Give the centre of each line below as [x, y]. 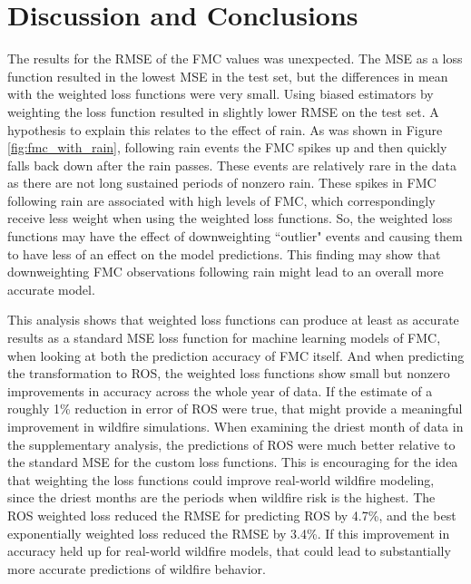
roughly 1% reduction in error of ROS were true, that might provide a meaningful [235, 409]
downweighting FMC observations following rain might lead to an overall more [226, 272]
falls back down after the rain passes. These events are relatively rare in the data [232, 165]
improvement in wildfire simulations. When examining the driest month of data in [235, 426]
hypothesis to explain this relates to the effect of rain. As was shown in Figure [225, 129]
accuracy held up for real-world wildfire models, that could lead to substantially [229, 551]
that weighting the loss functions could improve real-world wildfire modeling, [221, 479]
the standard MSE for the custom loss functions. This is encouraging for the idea [233, 462]
